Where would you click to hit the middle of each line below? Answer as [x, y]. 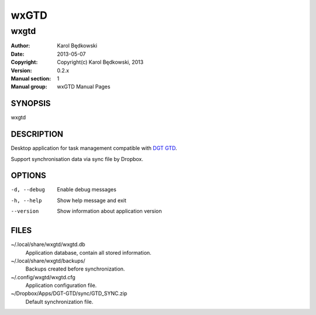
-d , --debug [28, 190]
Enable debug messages [87, 190]
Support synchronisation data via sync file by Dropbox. [77, 159]
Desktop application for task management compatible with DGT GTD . [94, 148]
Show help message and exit [92, 200]
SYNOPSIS [31, 103]
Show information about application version [109, 211]
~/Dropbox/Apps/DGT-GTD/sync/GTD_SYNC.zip [69, 293]
